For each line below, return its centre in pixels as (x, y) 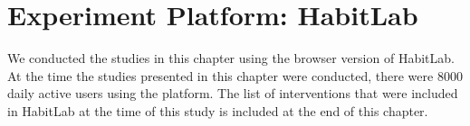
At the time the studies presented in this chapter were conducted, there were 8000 (235, 75)
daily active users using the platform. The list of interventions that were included (233, 93)
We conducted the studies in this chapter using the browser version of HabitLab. (231, 58)
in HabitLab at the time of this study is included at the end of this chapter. (218, 110)
